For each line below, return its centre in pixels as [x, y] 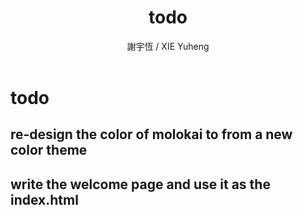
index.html [44, 199]
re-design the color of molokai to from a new [151, 134]
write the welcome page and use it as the [140, 184]
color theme [49, 150]
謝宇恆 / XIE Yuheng [168, 46]
